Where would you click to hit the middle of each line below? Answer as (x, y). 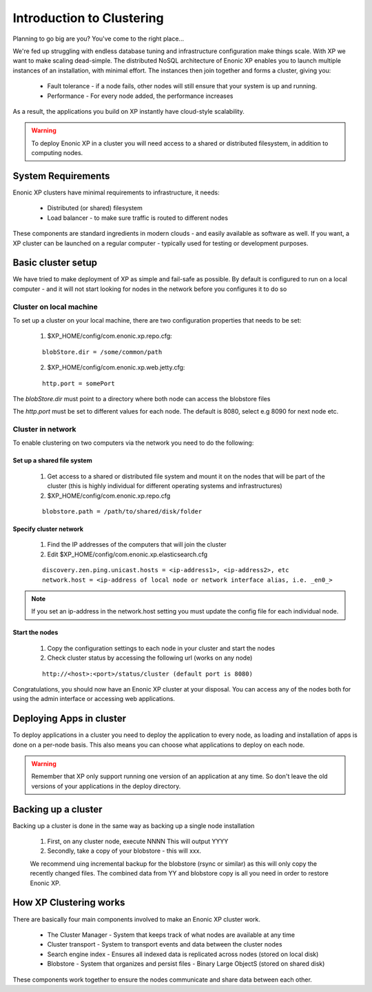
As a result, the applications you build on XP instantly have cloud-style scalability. (128, 111)
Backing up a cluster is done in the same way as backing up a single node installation (134, 826)
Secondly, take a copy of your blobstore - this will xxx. (124, 851)
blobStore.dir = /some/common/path (102, 352)
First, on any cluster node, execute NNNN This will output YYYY (138, 842)
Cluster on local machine (55, 307)
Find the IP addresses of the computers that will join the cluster (137, 545)
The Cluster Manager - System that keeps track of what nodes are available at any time (171, 935)
